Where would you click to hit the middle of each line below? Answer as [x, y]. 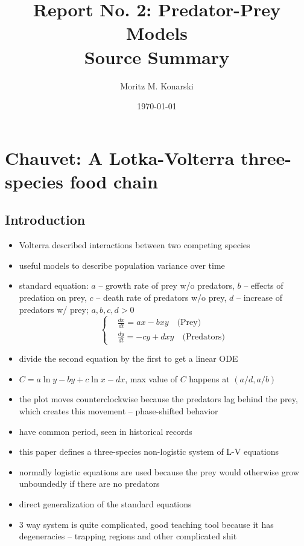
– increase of [259, 297]
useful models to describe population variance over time [122, 265]
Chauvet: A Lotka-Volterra [120, 157]
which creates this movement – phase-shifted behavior [119, 411]
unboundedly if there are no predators [89, 483]
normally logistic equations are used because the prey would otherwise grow [159, 471]
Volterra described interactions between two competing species [135, 245]
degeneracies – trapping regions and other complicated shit [128, 536]
